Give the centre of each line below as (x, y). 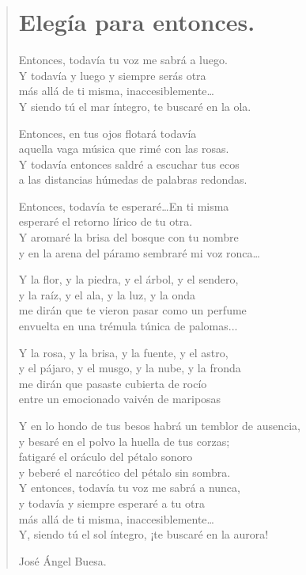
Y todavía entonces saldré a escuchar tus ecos (129, 164)
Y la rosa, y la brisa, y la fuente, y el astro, (123, 352)
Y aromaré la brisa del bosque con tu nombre (128, 237)
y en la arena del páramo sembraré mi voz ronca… (139, 252)
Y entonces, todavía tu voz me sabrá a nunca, (129, 487)
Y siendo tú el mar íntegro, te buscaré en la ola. (135, 106)
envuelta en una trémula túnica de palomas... (128, 326)
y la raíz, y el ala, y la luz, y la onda (107, 294)
